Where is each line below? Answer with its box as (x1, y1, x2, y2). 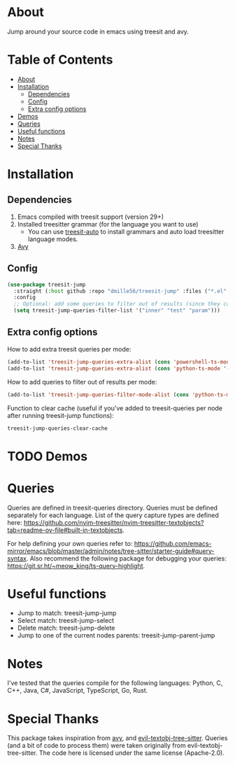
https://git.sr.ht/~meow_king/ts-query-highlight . (7, 561, 145, 570)
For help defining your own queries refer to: (7, 539, 133, 547)
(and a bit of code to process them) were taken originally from (7, 742, 187, 750)
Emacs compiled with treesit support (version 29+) (17, 212, 164, 221)
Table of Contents (7, 52, 113, 68)
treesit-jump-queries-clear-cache (7, 424, 108, 432)
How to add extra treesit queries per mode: (7, 345, 131, 353)
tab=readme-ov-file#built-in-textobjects (7, 526, 123, 534)
